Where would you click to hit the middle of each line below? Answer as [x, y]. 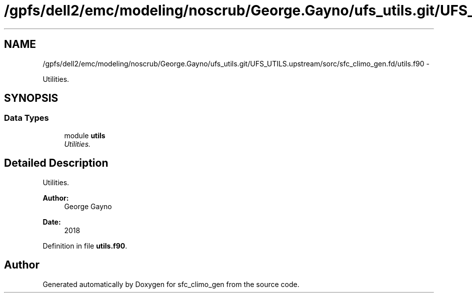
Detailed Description [56, 163]
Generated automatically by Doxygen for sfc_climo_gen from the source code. [171, 284]
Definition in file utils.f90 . [85, 246]
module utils [85, 135]
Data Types [26, 118]
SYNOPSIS [31, 98]
